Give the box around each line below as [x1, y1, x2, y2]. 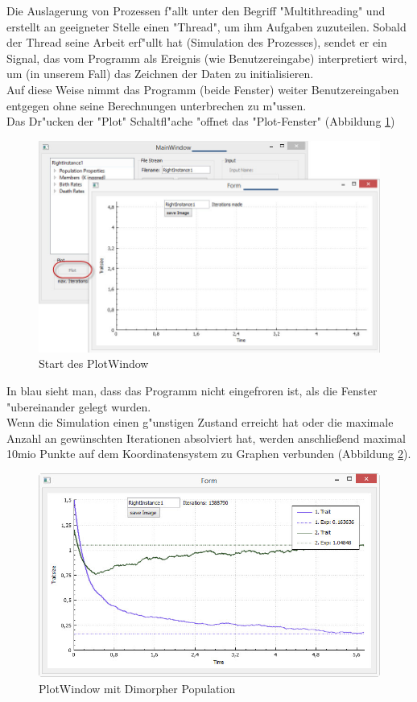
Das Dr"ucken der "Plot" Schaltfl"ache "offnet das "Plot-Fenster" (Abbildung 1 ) [6, 113, 395, 130]
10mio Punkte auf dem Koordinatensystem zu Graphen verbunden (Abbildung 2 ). [6, 445, 411, 462]
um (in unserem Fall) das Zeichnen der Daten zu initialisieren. [6, 65, 314, 82]
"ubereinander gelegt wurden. [6, 398, 151, 415]
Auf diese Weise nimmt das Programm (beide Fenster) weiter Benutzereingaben [6, 81, 399, 97]
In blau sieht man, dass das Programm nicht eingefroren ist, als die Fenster [6, 382, 378, 399]
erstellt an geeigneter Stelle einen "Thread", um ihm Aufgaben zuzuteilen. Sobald [6, 18, 407, 35]
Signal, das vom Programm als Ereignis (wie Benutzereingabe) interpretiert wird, [6, 49, 407, 66]
